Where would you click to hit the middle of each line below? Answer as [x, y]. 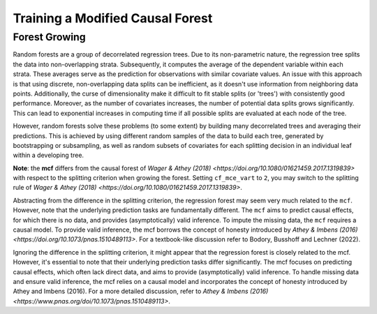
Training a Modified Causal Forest [113, 18]
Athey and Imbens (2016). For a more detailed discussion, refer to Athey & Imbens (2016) [141, 291]
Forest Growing [50, 37]
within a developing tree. [48, 155]
